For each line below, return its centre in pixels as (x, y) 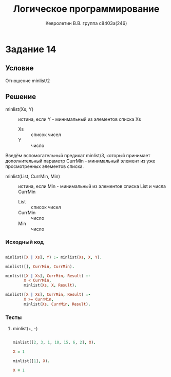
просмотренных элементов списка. (45, 166)
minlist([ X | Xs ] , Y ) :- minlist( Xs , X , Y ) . (54, 257)
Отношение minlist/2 (28, 81)
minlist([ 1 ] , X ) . (31, 361)
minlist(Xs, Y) (20, 109)
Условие (20, 68)
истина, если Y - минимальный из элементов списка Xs (80, 119)
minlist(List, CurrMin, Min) (33, 176)
